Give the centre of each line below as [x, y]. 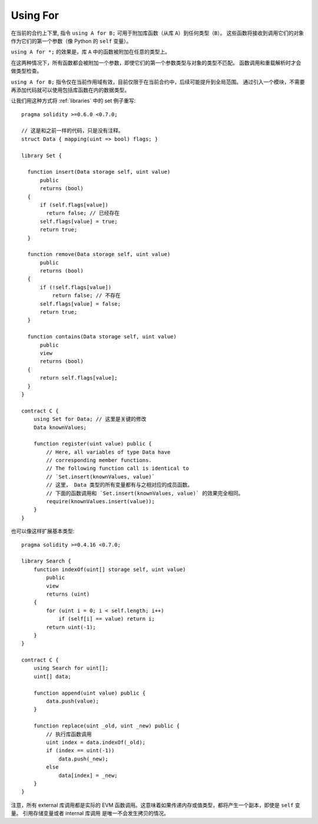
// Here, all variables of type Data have [108, 452]
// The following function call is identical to [118, 469]
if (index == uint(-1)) [80, 751]
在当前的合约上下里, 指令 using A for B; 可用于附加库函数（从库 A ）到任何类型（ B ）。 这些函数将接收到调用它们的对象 [158, 33]
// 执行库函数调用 [69, 734]
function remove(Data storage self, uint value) [99, 254]
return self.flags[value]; [79, 378]
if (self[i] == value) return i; [107, 619]
